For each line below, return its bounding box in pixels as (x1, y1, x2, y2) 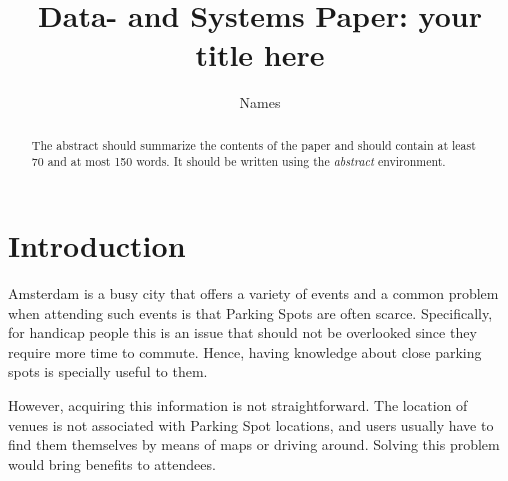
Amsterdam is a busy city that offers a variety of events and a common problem (8, 282, 499, 303)
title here (195, 34, 325, 75)
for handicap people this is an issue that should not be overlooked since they (8, 322, 477, 343)
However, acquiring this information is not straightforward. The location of (8, 394, 468, 415)
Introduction (8, 225, 186, 266)
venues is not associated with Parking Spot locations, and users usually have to (8, 414, 494, 435)
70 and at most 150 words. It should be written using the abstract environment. (31, 153, 446, 170)
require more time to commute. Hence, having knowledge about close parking (8, 341, 482, 362)
